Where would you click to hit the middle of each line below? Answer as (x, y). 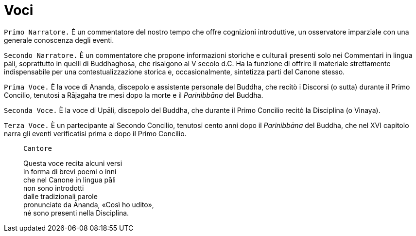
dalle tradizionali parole (61, 196)
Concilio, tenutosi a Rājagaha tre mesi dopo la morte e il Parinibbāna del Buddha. (134, 95)
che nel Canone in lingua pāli (69, 180)
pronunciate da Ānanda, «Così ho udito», (89, 204)
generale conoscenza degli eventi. (59, 40)
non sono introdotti (54, 188)
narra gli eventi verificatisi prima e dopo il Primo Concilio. (95, 133)
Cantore (38, 148)
